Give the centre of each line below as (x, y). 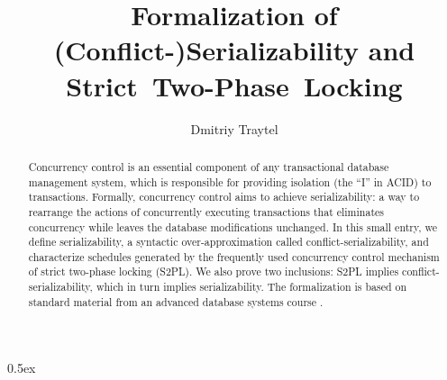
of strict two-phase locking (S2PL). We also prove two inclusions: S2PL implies (214, 271)
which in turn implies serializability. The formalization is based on (251, 287)
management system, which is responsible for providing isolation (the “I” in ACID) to (230, 181)
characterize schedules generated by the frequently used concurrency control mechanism (234, 256)
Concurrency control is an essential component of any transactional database (209, 166)
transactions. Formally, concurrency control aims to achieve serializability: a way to (224, 197)
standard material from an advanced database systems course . (176, 301)
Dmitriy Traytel (234, 128)
